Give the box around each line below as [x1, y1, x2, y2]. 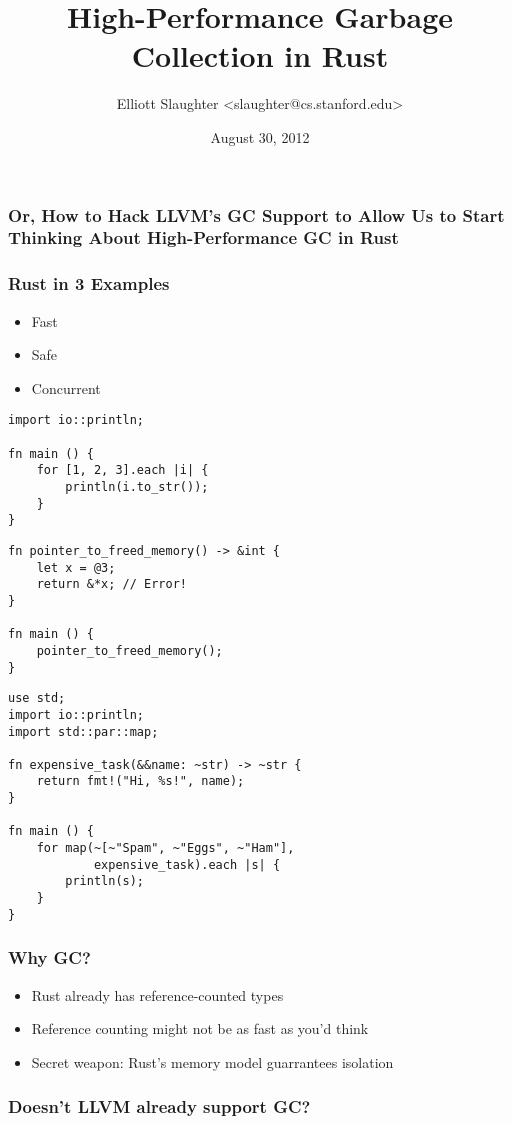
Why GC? [8, 945, 91, 970]
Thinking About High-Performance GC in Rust [8, 225, 399, 250]
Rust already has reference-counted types [31, 984, 284, 1005]
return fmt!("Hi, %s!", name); [36, 774, 245, 789]
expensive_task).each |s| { [93, 857, 281, 872]
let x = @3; [36, 560, 116, 575]
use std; [8, 691, 66, 706]
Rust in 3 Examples [8, 271, 170, 296]
